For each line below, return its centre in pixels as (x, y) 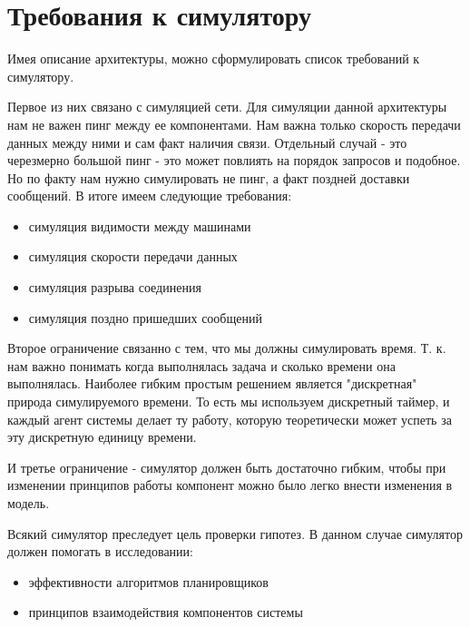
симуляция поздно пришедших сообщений (145, 317)
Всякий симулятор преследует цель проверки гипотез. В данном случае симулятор (235, 533)
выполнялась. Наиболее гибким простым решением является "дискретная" (212, 383)
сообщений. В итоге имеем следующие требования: (150, 196)
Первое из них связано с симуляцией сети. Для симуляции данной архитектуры (227, 107)
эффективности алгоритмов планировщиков (148, 581)
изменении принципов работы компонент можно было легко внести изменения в (230, 485)
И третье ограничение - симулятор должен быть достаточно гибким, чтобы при (227, 467)
